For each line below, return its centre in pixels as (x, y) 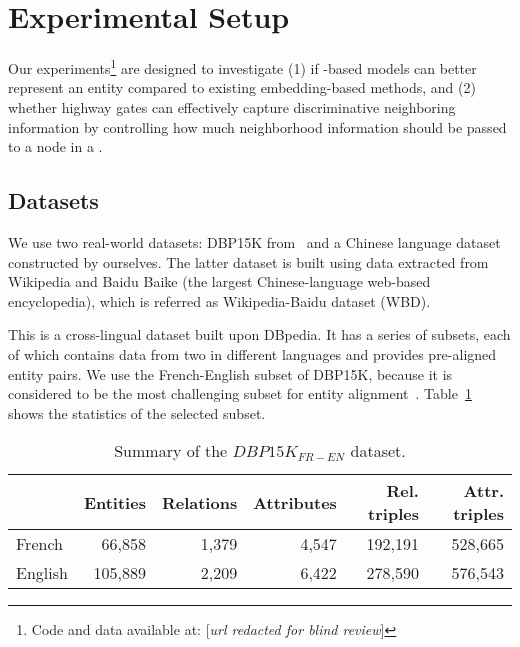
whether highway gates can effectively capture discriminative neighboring (232, 106)
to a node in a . (55, 146)
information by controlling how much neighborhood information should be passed (257, 126)
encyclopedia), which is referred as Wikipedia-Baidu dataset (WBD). (219, 300)
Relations (199, 502)
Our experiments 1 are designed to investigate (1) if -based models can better (242, 66)
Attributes (295, 502)
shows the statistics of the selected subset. (137, 412)
